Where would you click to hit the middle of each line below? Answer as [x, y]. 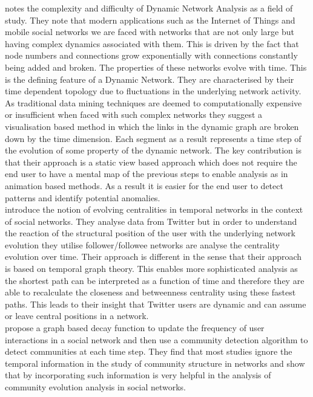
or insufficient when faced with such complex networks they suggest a [134, 115]
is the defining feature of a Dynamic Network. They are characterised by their [150, 79]
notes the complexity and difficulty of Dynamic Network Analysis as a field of [149, 8]
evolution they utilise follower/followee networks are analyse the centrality [142, 244]
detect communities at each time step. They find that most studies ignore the [149, 351]
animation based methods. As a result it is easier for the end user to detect [144, 185]
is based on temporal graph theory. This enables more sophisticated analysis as [151, 269]
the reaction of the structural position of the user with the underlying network [150, 233]
